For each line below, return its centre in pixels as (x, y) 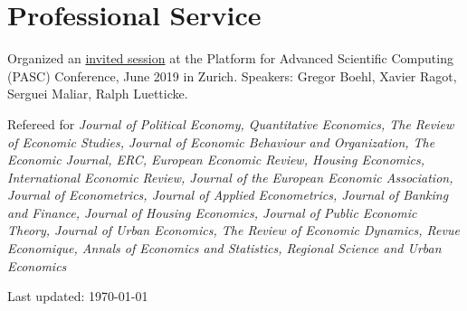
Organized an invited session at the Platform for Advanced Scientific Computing (230, 58)
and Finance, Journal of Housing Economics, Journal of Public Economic (212, 212)
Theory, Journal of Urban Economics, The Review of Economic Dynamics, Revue (233, 230)
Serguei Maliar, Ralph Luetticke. (98, 94)
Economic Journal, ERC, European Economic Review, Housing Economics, (216, 160)
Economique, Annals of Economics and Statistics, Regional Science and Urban (224, 248)
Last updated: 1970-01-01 (78, 296)
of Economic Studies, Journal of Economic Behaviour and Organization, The (221, 141)
